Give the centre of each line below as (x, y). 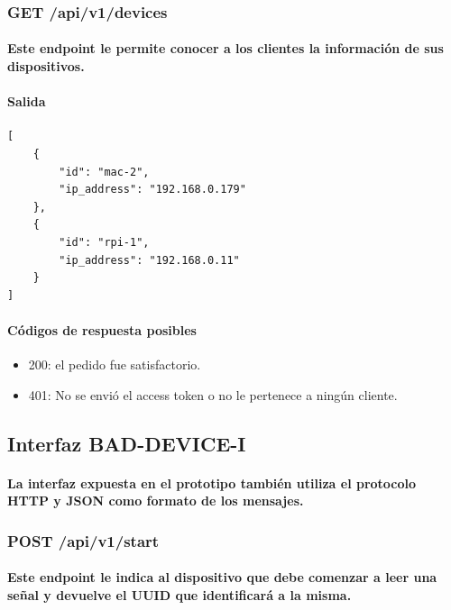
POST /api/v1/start (83, 540)
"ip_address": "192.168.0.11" (149, 260)
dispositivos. (46, 66)
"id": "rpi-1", (104, 242)
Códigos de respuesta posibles (102, 329)
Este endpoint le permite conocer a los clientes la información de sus (225, 48)
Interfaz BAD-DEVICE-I (127, 443)
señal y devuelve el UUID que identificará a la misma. (179, 594)
